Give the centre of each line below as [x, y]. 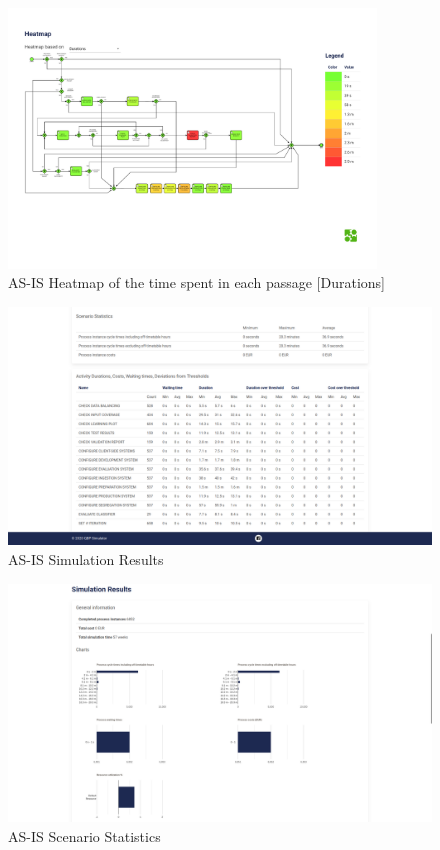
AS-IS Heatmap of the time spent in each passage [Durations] [196, 282]
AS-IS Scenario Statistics [84, 835]
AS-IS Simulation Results [86, 559]
